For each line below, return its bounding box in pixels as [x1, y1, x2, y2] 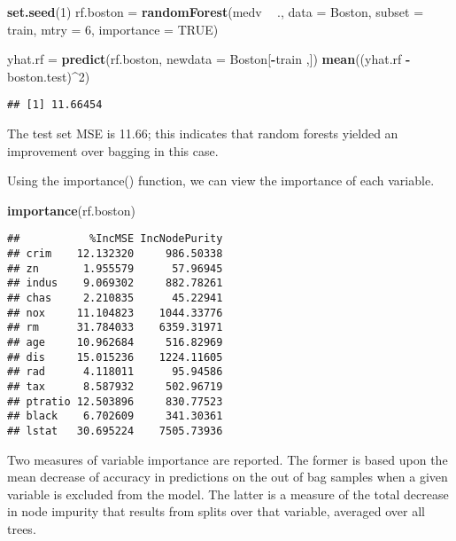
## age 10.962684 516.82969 [7, 336, 223, 349]
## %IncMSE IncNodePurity [7, 232, 223, 246]
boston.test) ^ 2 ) [7, 67, 90, 85]
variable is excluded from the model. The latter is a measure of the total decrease [7, 484, 449, 503]
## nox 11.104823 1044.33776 [7, 306, 223, 319]
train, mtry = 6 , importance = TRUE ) [7, 20, 219, 38]
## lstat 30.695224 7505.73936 [7, 424, 223, 437]
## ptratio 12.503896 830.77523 [7, 395, 223, 408]
